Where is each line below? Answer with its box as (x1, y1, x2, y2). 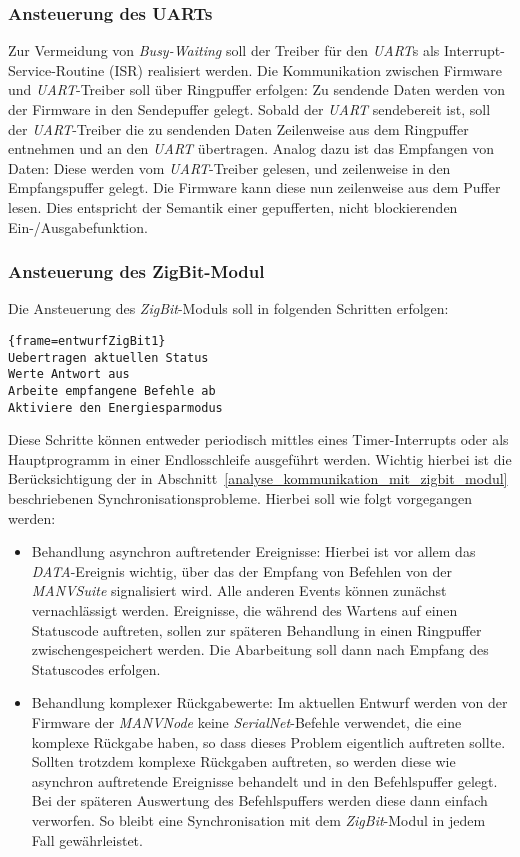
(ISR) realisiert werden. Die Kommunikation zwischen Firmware (108, 59, 502, 80)
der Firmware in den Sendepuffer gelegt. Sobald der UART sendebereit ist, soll (8, 99, 491, 119)
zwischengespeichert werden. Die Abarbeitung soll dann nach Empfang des (31, 639, 489, 660)
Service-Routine (8, 59, 105, 80)
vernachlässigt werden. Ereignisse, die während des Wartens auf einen (31, 600, 458, 620)
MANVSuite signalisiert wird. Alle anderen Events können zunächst (31, 580, 447, 601)
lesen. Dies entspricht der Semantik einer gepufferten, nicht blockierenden (8, 196, 458, 217)
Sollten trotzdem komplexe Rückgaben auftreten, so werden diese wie (31, 751, 456, 772)
